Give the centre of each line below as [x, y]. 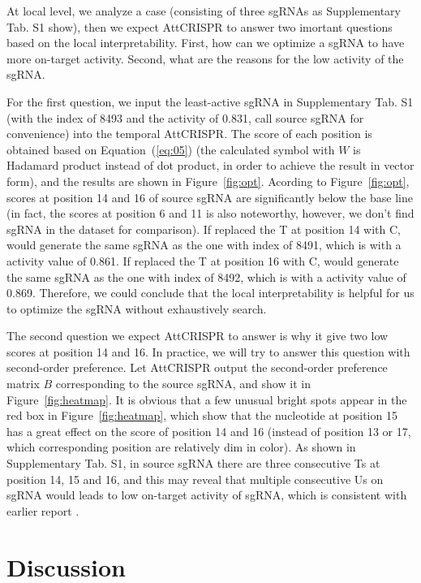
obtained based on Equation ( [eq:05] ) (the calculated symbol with [171, 149]
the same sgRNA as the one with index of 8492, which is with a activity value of [206, 276]
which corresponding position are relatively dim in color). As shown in [181, 447]
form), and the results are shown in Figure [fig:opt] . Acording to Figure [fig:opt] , [208, 181]
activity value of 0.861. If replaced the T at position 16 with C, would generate [203, 260]
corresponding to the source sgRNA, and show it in [183, 384]
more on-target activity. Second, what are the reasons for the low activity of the [205, 58]
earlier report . [43, 510]
